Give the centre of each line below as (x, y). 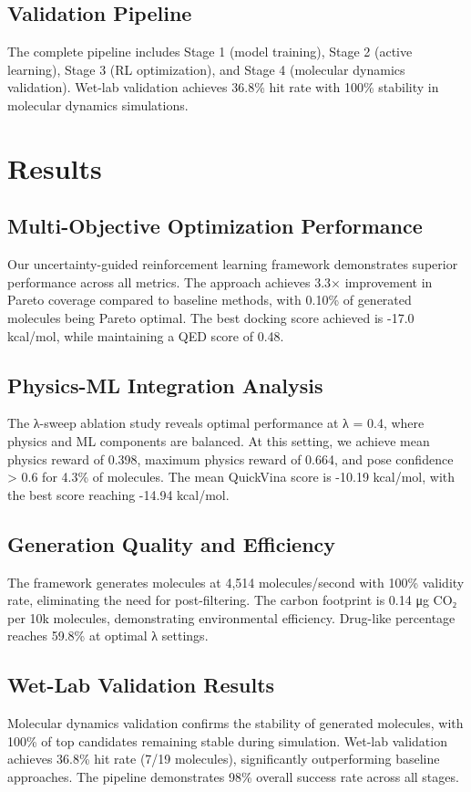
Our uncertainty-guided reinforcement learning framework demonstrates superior (233, 264)
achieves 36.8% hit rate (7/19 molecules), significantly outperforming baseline (224, 759)
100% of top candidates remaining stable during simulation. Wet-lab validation (227, 740)
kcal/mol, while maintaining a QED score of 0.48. (146, 335)
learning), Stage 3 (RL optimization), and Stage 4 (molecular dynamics (206, 69)
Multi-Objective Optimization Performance (215, 226)
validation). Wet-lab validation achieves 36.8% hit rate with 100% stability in (223, 87)
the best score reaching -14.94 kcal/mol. (118, 494)
